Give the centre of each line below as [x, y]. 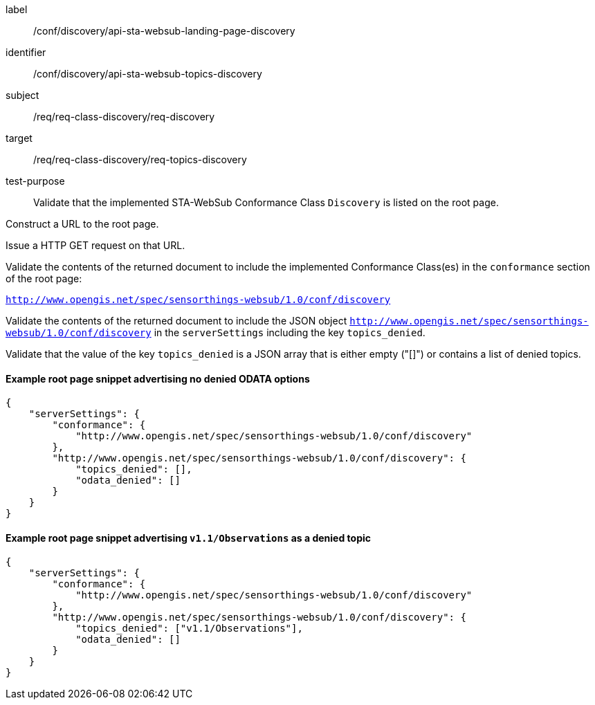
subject [22, 95]
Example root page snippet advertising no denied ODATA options [158, 378]
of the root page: [44, 278]
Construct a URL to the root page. [82, 224]
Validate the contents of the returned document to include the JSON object [176, 321]
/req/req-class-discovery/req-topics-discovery [140, 159]
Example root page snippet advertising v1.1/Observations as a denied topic [189, 538]
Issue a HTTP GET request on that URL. [95, 245]
